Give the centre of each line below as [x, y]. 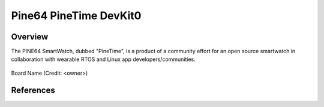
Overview [30, 37]
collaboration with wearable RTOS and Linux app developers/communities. [103, 59]
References [33, 90]
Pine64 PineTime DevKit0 [76, 16]
